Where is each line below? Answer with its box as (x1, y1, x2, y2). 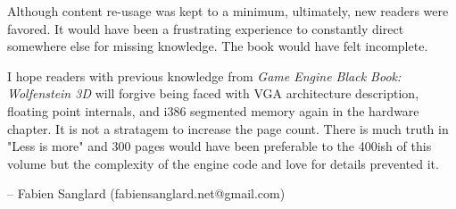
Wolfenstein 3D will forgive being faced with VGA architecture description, (7, 84, 419, 103)
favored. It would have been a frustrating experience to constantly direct (7, 19, 404, 38)
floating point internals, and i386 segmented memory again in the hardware (7, 101, 419, 120)
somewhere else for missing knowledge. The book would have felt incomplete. (7, 37, 428, 55)
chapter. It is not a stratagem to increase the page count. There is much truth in (7, 119, 449, 138)
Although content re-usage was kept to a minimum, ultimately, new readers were (7, 2, 449, 20)
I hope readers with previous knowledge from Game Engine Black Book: (7, 66, 402, 85)
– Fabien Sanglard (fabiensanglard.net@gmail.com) (7, 184, 286, 203)
